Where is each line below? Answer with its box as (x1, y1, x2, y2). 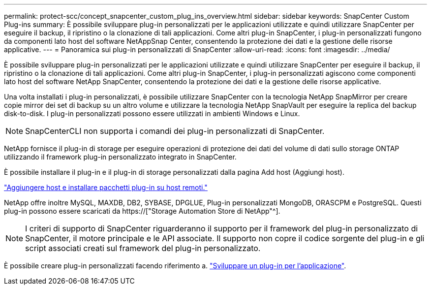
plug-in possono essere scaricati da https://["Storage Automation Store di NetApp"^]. (4, 207, 280, 215)
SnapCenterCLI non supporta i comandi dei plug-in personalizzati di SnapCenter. (25, 126, 325, 136)
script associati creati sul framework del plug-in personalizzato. (25, 243, 261, 253)
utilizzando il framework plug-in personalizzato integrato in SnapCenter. (4, 153, 237, 161)
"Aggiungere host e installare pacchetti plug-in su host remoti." (4, 183, 208, 192)
